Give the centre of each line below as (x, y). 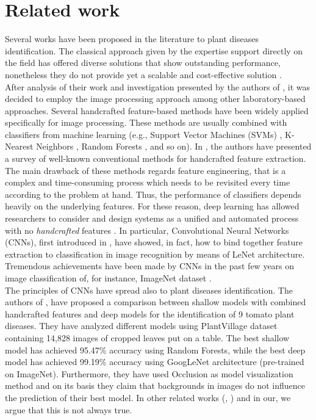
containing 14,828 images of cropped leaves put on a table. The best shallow (147, 337)
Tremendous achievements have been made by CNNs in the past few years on (150, 266)
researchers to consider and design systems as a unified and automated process (152, 218)
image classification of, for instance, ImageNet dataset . (108, 278)
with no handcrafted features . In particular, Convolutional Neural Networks (147, 230)
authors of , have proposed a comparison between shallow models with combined (156, 302)
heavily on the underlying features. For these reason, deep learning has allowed (152, 206)
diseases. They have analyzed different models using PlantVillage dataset (141, 326)
